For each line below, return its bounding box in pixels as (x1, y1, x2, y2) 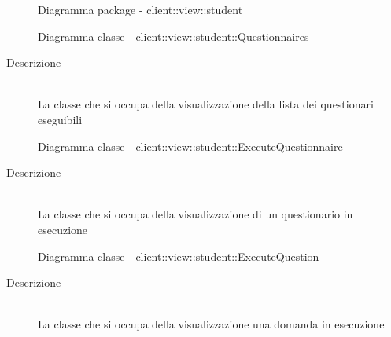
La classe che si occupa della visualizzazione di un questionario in (38, 206, 353, 222)
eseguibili (38, 111, 83, 127)
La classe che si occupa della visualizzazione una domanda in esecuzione (38, 316, 385, 332)
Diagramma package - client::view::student (38, 2, 243, 17)
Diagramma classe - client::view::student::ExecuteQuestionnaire (38, 137, 343, 154)
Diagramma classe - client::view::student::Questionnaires (38, 27, 309, 44)
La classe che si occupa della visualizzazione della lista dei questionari (38, 96, 374, 112)
